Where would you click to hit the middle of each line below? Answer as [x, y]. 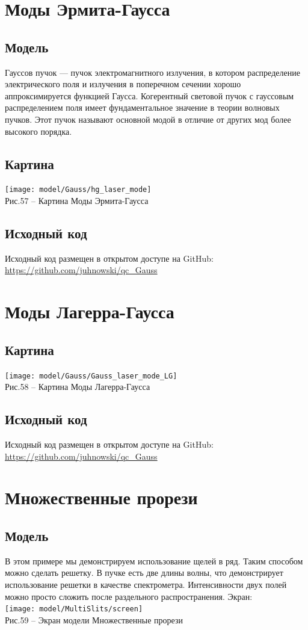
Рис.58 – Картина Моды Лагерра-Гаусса [78, 387]
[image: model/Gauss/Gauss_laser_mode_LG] [91, 376]
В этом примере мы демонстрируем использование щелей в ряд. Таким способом [154, 561]
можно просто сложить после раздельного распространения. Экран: [129, 596]
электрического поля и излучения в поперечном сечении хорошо [123, 84]
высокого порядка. [38, 131]
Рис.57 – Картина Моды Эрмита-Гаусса [77, 200]
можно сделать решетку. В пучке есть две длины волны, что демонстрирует [144, 573]
